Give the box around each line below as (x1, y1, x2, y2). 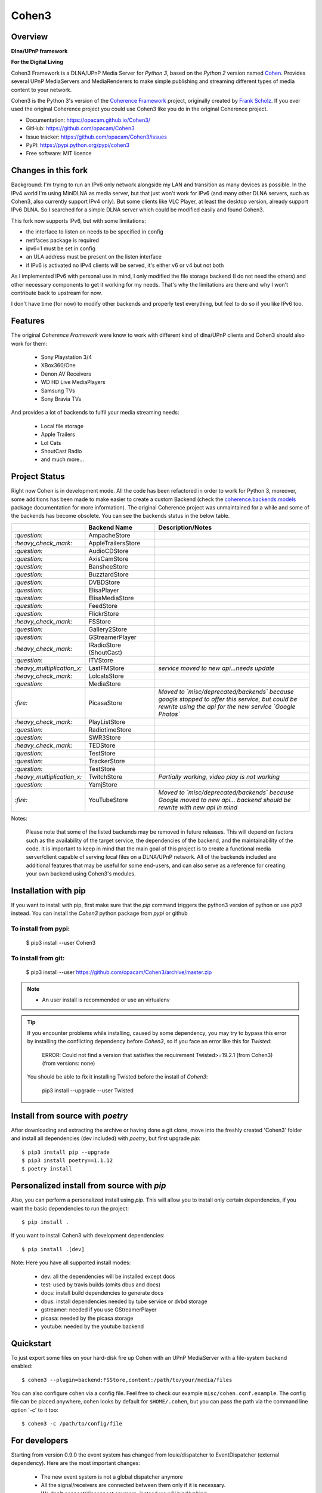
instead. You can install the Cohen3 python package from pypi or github (11, 910, 188, 917)
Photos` (158, 709, 180, 718)
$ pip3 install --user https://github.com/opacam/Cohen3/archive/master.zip (26, 969, 212, 976)
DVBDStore (88, 578, 120, 586)
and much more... (41, 456, 85, 463)
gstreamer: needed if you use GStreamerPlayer (41, 1306, 157, 1313)
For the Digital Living (11, 59, 64, 66)
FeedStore (88, 601, 118, 610)
